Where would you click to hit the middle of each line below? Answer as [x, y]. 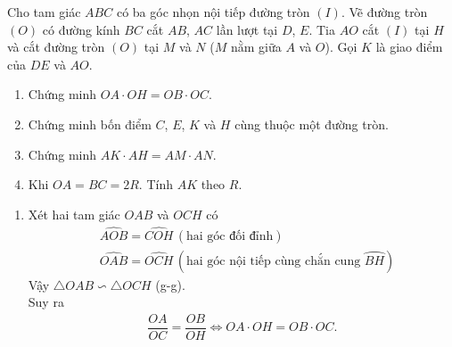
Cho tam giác [44, 12]
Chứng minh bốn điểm [90, 124]
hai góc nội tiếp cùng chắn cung [274, 261]
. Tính [156, 184]
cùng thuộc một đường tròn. [312, 124]
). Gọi [341, 47]
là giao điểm [409, 47]
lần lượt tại [247, 29]
